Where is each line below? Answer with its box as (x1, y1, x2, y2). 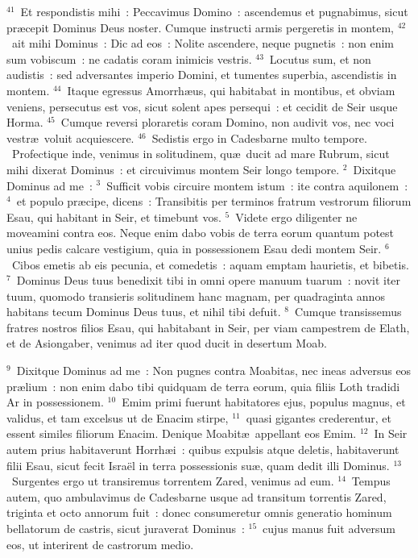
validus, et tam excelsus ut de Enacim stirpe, (6, 409, 229, 426)
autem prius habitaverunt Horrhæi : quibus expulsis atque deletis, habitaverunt (6, 441, 399, 458)
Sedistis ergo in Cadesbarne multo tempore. (151, 129, 367, 146)
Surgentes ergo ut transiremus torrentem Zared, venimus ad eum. (11, 473, 334, 489)
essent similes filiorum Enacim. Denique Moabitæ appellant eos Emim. (6, 425, 357, 442)
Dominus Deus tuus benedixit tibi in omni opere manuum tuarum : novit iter (16, 272, 401, 289)
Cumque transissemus (294, 303, 402, 320)
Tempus (351, 473, 391, 489)
